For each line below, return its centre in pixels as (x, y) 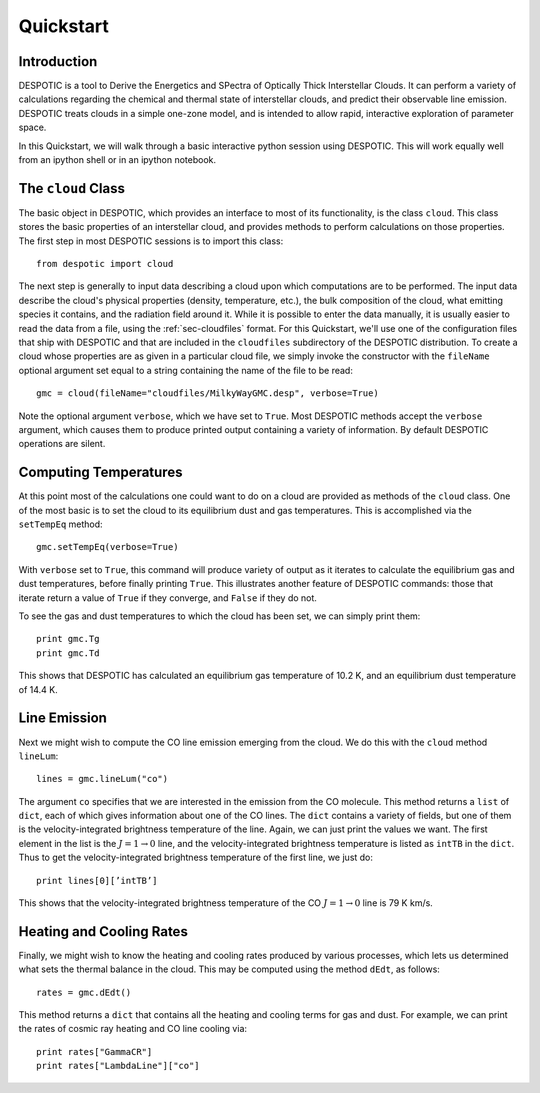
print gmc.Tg (68, 639)
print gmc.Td (68, 653)
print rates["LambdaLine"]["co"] (118, 1066)
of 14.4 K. (38, 689)
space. (32, 127)
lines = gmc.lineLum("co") (102, 779)
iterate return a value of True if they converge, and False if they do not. (167, 597)
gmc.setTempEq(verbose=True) (107, 547)
